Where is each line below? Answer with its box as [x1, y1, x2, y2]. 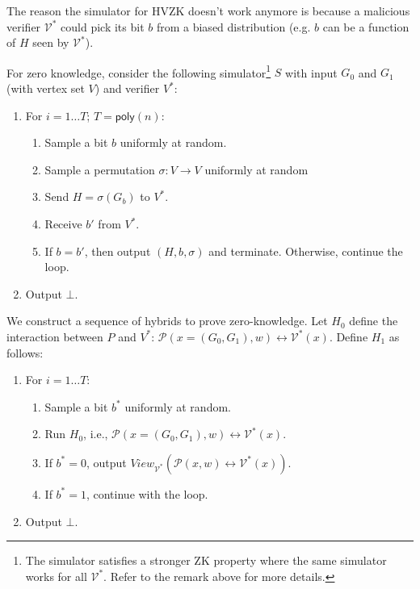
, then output [84, 242, 151, 259]
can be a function [322, 18, 409, 35]
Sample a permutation [44, 161, 155, 178]
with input [285, 64, 338, 81]
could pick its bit [61, 18, 145, 35]
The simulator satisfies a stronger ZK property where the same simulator [25, 552, 387, 569]
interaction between [6, 328, 103, 345]
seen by [32, 34, 69, 51]
